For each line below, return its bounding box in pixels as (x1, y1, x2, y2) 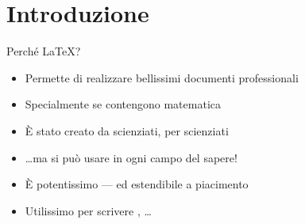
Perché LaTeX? (6, 43, 81, 59)
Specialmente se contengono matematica (25, 96, 221, 112)
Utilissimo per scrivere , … (25, 202, 152, 218)
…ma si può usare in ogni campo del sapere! (25, 149, 237, 165)
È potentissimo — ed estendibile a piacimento (25, 176, 249, 192)
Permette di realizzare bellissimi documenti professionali (25, 69, 299, 85)
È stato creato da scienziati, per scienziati (25, 122, 229, 139)
